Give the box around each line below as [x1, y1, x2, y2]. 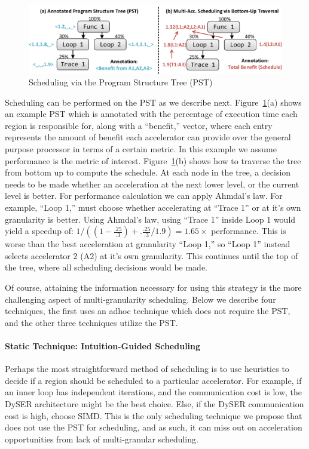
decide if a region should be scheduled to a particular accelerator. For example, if [5, 374, 302, 386]
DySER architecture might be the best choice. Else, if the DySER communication [5, 397, 304, 410]
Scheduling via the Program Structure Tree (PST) [29, 76, 213, 88]
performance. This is [211, 224, 286, 237]
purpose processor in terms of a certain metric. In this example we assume [5, 143, 277, 155]
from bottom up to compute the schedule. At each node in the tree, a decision [5, 166, 291, 179]
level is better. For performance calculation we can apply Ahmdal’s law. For [5, 189, 283, 202]
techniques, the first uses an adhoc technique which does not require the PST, [5, 305, 290, 317]
